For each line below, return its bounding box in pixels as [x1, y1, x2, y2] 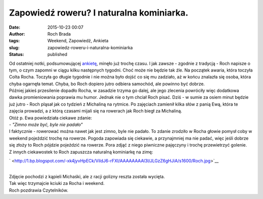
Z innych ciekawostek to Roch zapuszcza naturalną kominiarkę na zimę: [9, 149, 153, 155]
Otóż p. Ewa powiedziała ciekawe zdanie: [9, 115, 92, 121]
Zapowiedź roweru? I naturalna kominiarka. [9, 7, 188, 18]
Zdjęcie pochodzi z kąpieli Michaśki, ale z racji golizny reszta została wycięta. [9, 173, 165, 180]
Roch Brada [47, 31, 71, 36]
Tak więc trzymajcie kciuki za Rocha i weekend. [9, 181, 105, 186]
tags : [9, 38, 20, 44]
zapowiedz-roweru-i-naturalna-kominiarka [47, 44, 133, 51]
